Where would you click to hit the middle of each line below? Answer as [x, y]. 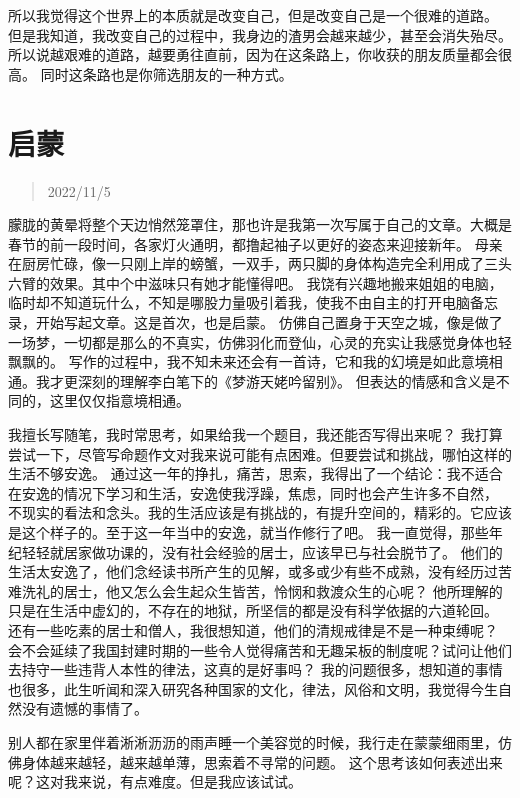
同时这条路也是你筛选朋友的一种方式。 [166, 73]
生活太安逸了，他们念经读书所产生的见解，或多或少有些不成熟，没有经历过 [253, 571]
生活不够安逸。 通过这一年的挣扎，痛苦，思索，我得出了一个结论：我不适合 [255, 473]
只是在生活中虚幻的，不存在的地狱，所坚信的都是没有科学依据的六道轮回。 [253, 610]
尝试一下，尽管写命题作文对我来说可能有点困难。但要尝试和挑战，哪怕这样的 [260, 453]
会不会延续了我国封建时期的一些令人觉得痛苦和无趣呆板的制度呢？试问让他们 [260, 649]
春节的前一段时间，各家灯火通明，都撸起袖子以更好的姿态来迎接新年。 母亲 [255, 243]
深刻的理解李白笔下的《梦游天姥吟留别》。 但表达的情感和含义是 [286, 380]
